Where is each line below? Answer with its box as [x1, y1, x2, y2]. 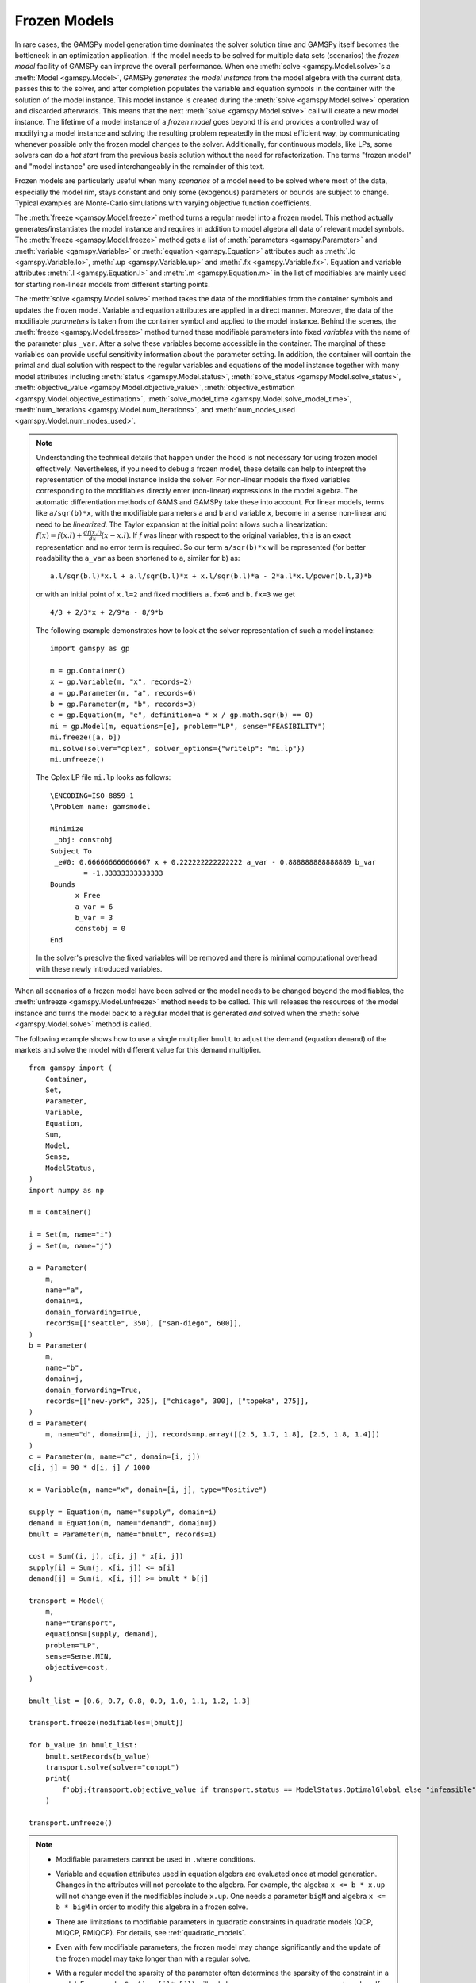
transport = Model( [29, 1597, 105, 1605]
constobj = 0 [75, 924, 126, 934]
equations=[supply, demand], [44, 1630, 159, 1639]
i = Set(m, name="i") [29, 1230, 113, 1239]
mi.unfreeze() [50, 754, 105, 764]
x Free [75, 891, 101, 900]
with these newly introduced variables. [36, 964, 163, 973]
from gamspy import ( [29, 1064, 113, 1072]
